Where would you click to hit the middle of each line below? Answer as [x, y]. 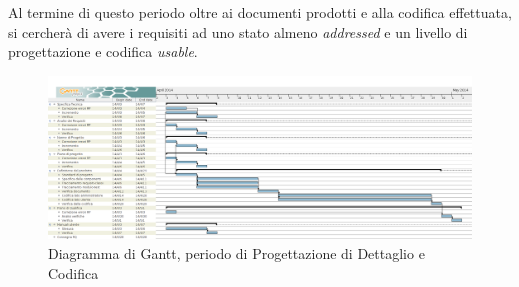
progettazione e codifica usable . [103, 51]
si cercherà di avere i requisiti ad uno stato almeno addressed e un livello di [238, 31]
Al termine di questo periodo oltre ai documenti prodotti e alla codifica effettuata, [260, 12]
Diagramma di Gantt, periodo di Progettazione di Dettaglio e [236, 252]
